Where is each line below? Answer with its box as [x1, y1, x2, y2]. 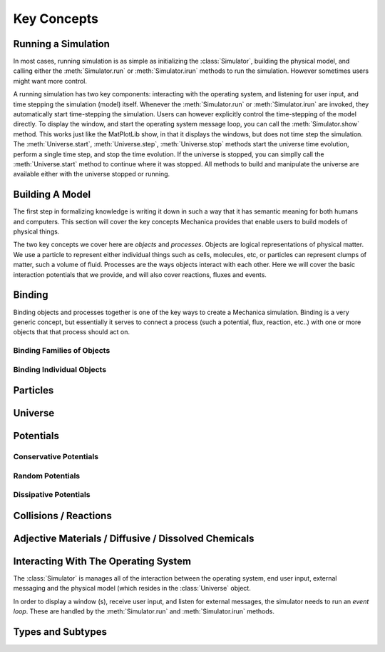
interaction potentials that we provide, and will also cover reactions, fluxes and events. [13, 270, 267, 279]
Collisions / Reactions [13, 509, 112, 521]
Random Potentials [13, 471, 81, 481]
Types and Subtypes [13, 626, 107, 638]
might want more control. [13, 76, 88, 85]
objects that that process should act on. [13, 328, 130, 336]
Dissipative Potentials [13, 490, 91, 500]
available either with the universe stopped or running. [13, 170, 170, 179]
